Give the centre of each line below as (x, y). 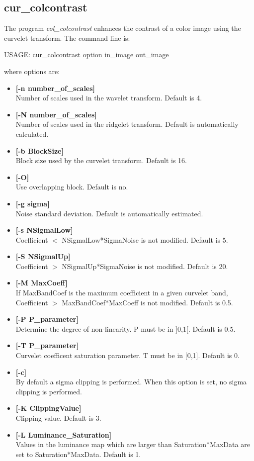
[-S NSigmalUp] (43, 256)
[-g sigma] (33, 203)
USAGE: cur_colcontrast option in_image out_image (86, 54)
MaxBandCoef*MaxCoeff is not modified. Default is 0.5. (147, 302)
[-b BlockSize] (40, 150)
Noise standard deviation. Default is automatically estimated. (109, 213)
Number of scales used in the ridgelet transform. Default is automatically (127, 124)
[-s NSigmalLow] (44, 230)
